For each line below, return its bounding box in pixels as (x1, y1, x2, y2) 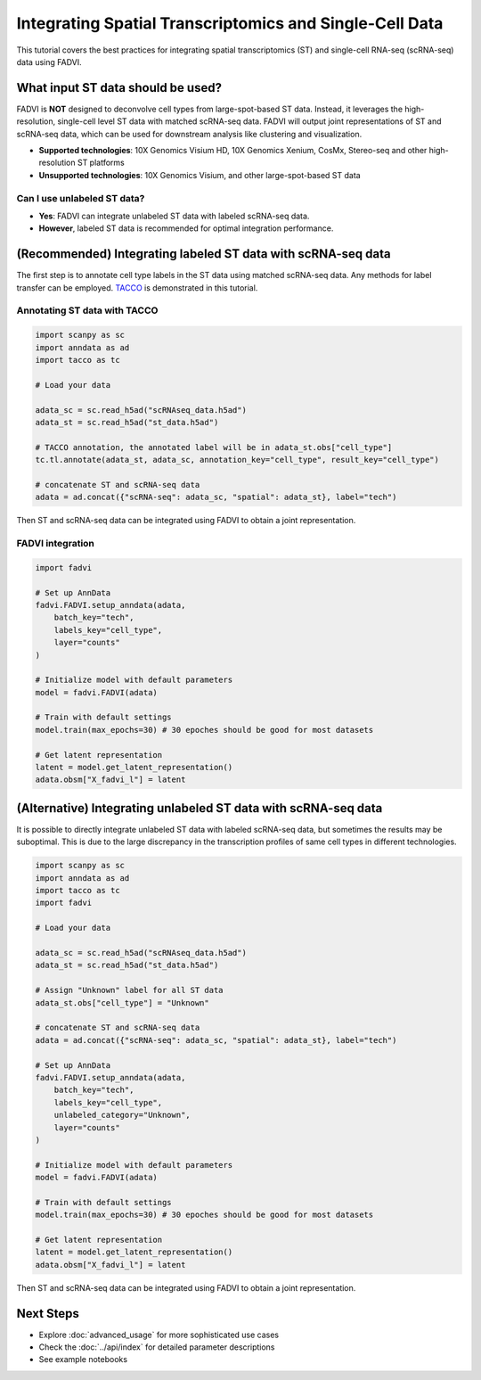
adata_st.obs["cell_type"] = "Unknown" (35, 998, 209, 1007)
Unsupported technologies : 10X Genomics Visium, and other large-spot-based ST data (38, 169, 361, 180)
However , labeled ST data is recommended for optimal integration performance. (38, 223, 334, 234)
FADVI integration (16, 538, 95, 549)
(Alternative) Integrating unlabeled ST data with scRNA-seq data (16, 801, 383, 816)
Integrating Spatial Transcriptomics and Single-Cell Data (16, 13, 444, 33)
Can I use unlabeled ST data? (16, 192, 145, 204)
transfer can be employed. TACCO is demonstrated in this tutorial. (16, 282, 258, 293)
